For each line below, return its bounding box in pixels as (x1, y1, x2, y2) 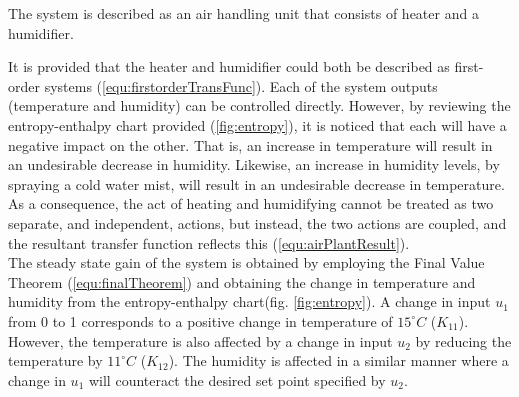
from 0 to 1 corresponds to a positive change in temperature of (8, 310, 393, 331)
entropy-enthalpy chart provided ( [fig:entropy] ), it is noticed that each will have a (8, 114, 507, 135)
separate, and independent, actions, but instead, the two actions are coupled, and (8, 212, 507, 233)
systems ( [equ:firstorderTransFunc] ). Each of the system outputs (44, 75, 438, 96)
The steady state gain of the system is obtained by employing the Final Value (8, 252, 485, 273)
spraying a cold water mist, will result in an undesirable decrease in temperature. (8, 173, 505, 194)
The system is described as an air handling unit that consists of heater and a (8, 3, 479, 23)
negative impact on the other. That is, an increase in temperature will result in (8, 134, 493, 155)
